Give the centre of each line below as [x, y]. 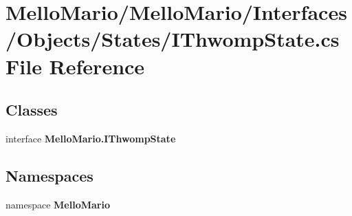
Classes [32, 110]
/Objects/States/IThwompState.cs [173, 39]
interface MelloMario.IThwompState [91, 138]
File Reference [75, 66]
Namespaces [49, 175]
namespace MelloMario [58, 204]
